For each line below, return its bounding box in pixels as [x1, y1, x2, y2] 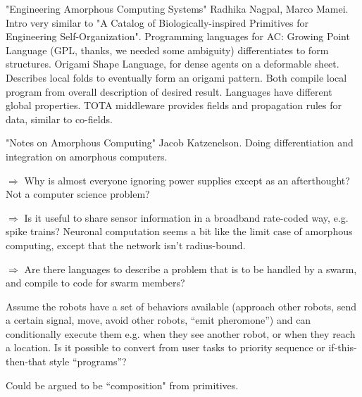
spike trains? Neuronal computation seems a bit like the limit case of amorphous [6, 224, 353, 239]
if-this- [328, 340, 357, 355]
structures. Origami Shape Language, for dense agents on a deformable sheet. [6, 56, 339, 71]
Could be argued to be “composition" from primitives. [6, 377, 239, 392]
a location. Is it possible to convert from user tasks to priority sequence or [6, 340, 325, 355]
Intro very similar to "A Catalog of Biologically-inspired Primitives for [6, 15, 308, 30]
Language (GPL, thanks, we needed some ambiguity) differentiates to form [6, 42, 329, 57]
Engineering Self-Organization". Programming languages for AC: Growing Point [6, 29, 350, 44]
